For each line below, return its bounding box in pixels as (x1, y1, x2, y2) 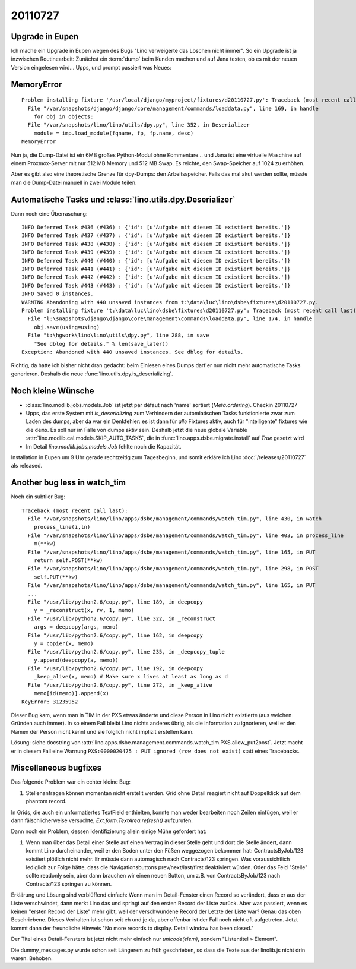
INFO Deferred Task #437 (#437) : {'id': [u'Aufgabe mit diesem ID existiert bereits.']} (21, 232, 291, 239)
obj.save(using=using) (33, 324, 100, 330)
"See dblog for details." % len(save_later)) (33, 340, 169, 347)
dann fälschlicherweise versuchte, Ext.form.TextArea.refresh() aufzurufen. (11, 817, 193, 824)
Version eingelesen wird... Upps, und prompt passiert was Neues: (11, 64, 171, 71)
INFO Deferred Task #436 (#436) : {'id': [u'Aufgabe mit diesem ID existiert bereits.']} (21, 224, 291, 231)
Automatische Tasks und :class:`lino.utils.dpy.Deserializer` (11, 194, 236, 204)
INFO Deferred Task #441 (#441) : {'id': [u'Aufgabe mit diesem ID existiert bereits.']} (21, 266, 291, 273)
